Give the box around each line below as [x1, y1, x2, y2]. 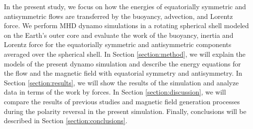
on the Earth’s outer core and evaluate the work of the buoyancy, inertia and [4, 30, 234, 40]
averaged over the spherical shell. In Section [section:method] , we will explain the [4, 48, 246, 59]
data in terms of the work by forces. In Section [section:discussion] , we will [4, 87, 226, 97]
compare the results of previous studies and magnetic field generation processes [4, 96, 240, 106]
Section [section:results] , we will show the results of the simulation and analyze [4, 77, 239, 87]
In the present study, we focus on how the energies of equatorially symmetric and [4, 1, 246, 11]
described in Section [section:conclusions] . [4, 115, 127, 126]
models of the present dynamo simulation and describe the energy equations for [4, 58, 241, 68]
